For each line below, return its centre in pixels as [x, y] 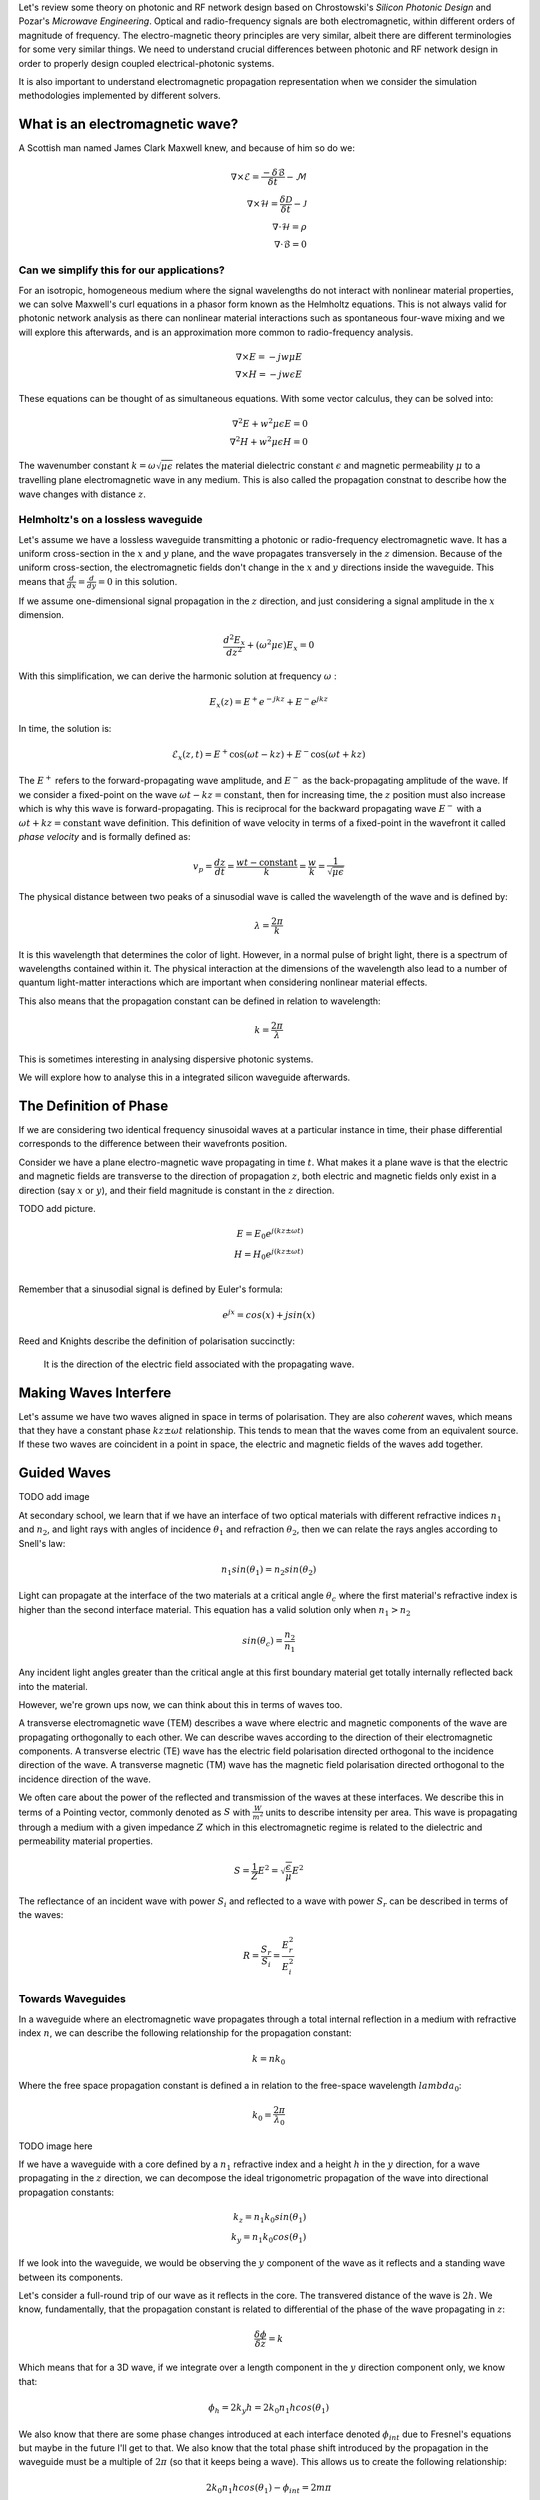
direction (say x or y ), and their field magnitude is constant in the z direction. [176, 1190]
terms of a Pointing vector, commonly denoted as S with [134, 1812]
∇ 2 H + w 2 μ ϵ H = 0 [269, 440]
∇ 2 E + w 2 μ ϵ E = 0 [270, 422]
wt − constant [267, 862]
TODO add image [54, 1497]
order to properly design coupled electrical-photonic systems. [146, 63]
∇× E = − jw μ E [269, 356]
